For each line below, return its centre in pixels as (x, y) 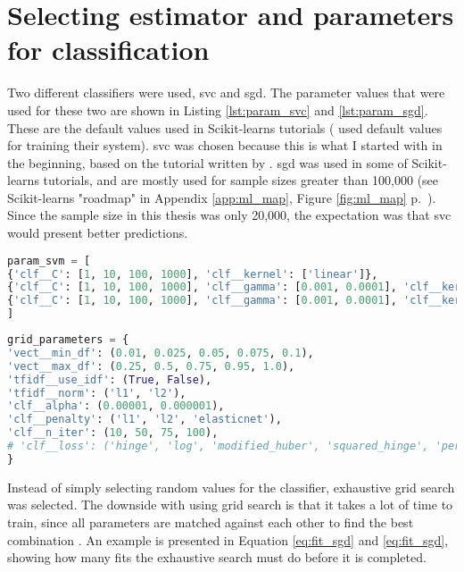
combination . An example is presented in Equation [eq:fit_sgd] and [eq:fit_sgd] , (228, 539)
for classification (108, 50)
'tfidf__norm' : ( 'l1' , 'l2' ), (97, 393)
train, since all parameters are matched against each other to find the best (211, 522)
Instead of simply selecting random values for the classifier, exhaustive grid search (231, 487)
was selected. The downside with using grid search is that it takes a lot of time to (230, 505)
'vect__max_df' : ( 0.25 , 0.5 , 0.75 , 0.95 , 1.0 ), (151, 366)
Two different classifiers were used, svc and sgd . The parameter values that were (226, 93)
